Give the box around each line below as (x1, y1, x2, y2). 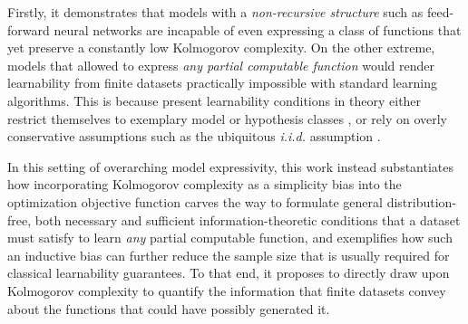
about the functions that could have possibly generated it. (7, 299, 330, 318)
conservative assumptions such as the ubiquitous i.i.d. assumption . (7, 127, 381, 146)
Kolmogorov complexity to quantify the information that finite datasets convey (7, 281, 446, 300)
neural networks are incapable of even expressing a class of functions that (54, 20, 462, 39)
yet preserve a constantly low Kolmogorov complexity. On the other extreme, (7, 38, 435, 57)
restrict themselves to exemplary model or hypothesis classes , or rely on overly (7, 109, 447, 128)
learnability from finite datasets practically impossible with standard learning (7, 73, 437, 92)
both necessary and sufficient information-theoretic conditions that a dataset (34, 210, 461, 229)
